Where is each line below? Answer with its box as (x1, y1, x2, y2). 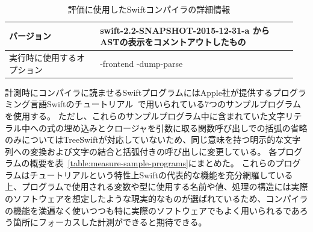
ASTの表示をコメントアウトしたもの (100, 36, 246, 48)
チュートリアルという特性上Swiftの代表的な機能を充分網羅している (29, 168, 293, 181)
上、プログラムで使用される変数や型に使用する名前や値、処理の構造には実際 (5, 180, 308, 193)
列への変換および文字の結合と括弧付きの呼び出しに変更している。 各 (5, 145, 277, 157)
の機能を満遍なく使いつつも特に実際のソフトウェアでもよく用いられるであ (5, 204, 300, 216)
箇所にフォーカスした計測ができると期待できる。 (13, 216, 207, 228)
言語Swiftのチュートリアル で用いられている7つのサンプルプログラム (29, 98, 302, 110)
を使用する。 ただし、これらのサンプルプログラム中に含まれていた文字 (5, 109, 285, 122)
